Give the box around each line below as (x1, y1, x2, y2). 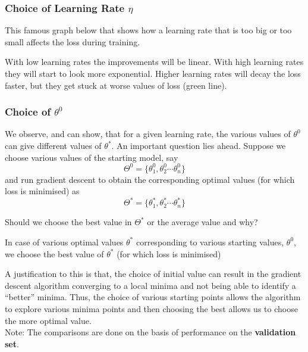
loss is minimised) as (5, 185, 80, 197)
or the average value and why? (147, 216, 258, 228)
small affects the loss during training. (5, 35, 140, 48)
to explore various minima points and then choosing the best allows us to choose (5, 302, 298, 314)
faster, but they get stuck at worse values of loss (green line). (5, 79, 227, 91)
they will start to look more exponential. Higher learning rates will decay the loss (5, 67, 301, 79)
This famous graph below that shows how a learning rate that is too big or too (5, 24, 292, 36)
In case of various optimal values (5, 235, 124, 248)
